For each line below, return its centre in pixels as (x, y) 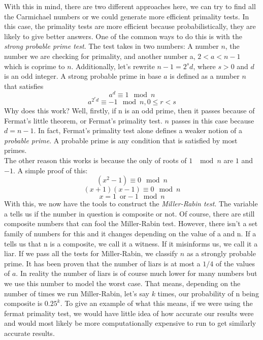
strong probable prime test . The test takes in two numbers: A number (111, 46)
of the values (235, 263)
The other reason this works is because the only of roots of (95, 160)
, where (204, 66)
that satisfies (24, 86)
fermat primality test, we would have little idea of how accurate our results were (129, 313)
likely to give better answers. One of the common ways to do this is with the (123, 36)
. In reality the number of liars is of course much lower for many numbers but (137, 273)
